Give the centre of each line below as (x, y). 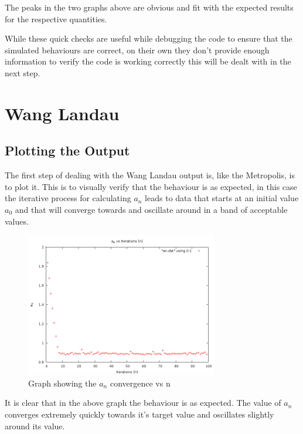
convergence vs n (140, 383)
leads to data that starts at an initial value (222, 198)
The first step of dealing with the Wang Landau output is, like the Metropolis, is (150, 175)
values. (17, 221)
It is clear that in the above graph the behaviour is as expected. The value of (143, 403)
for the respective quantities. (56, 18)
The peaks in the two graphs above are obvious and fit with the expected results (149, 7)
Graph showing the (62, 383)
